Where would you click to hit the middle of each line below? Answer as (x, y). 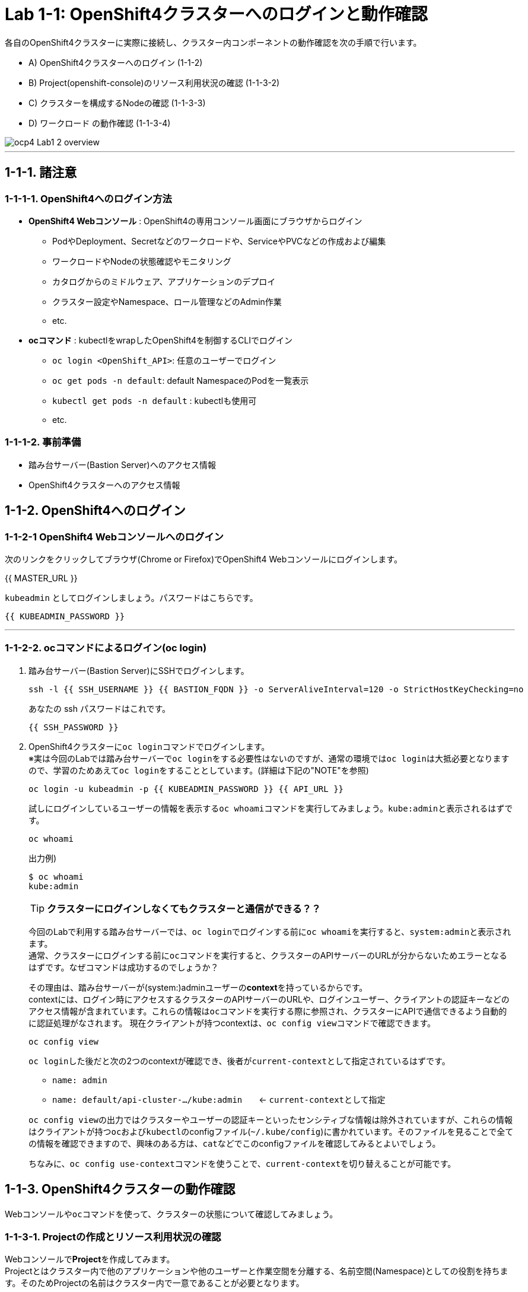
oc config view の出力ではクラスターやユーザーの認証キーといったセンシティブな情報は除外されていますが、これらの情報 (271, 1119)
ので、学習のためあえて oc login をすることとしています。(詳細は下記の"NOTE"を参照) (199, 770)
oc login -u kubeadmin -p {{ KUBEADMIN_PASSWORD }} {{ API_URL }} (186, 789)
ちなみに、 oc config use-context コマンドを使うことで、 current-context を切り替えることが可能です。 (242, 1163)
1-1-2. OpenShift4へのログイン (95, 511)
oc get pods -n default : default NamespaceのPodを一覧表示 (181, 380)
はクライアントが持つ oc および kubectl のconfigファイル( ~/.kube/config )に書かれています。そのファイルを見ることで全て (271, 1131)
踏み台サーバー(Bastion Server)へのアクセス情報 (123, 464)
